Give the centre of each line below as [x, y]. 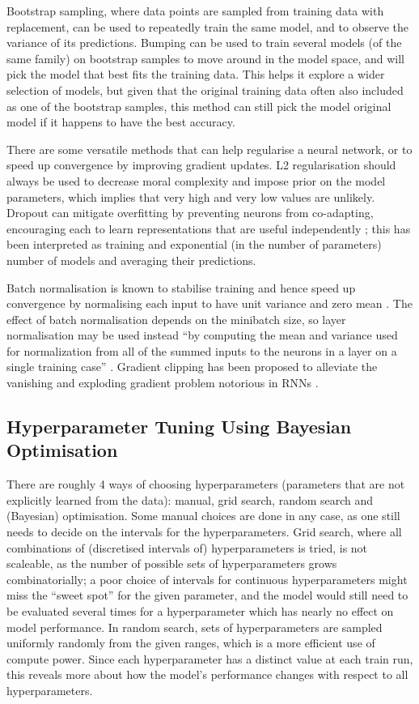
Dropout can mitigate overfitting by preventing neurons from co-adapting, [190, 213]
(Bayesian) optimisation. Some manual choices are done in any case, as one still [203, 516]
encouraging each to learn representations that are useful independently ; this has [209, 228]
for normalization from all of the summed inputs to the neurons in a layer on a [202, 350]
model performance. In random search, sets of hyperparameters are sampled [195, 627]
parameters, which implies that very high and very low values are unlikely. [191, 196]
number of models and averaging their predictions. [131, 260]
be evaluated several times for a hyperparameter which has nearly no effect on [200, 611]
